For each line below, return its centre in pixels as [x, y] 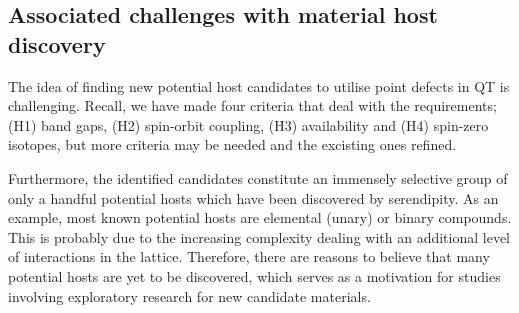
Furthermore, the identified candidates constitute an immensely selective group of [258, 177]
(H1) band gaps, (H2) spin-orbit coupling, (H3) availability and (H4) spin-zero [248, 124]
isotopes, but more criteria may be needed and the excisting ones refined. [232, 144]
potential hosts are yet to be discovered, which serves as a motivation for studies [254, 275]
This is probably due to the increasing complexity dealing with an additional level [259, 236]
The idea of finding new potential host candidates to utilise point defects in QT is [259, 85]
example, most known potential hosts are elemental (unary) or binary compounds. [260, 217]
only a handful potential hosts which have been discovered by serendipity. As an [253, 197]
